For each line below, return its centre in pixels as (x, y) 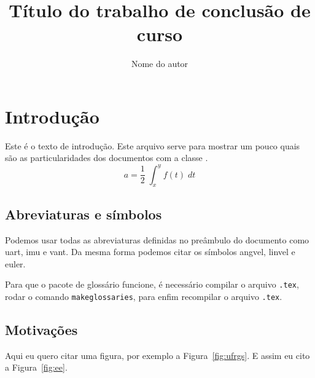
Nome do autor (160, 64)
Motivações (41, 330)
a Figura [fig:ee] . (36, 367)
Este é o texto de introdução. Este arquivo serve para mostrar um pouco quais (153, 145)
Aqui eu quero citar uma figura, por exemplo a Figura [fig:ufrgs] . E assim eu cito (157, 355)
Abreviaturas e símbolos (84, 214)
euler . (15, 263)
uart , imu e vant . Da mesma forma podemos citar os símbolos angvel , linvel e (150, 252)
